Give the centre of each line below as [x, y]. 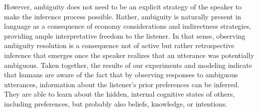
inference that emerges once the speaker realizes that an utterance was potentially [129, 55]
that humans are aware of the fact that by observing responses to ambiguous [121, 75]
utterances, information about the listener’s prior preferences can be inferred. [122, 84]
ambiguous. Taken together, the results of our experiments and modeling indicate [128, 65]
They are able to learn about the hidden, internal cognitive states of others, [120, 94]
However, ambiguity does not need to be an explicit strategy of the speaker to [123, 6]
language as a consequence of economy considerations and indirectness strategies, [128, 26]
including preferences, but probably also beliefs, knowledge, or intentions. [116, 103]
